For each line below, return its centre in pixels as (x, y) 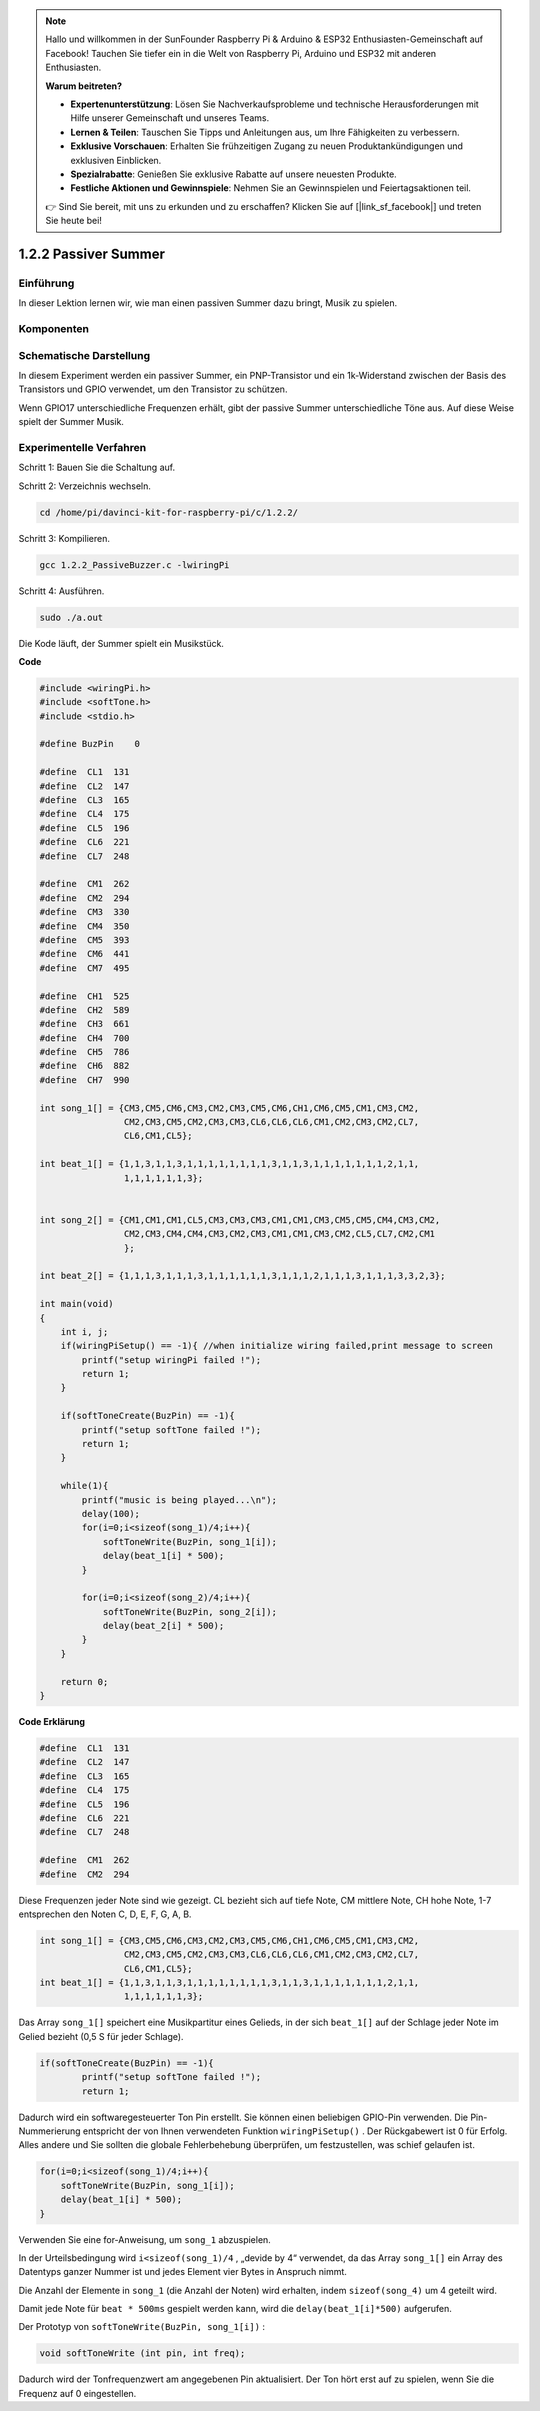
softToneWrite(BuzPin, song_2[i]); (189, 1611)
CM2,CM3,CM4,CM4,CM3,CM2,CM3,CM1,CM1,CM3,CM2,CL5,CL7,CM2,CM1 (279, 1234)
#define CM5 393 (84, 939)
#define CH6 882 (84, 1066)
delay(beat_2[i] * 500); (163, 1626)
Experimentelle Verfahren (82, 447)
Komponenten (54, 328)
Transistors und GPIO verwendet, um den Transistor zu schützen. (153, 389)
